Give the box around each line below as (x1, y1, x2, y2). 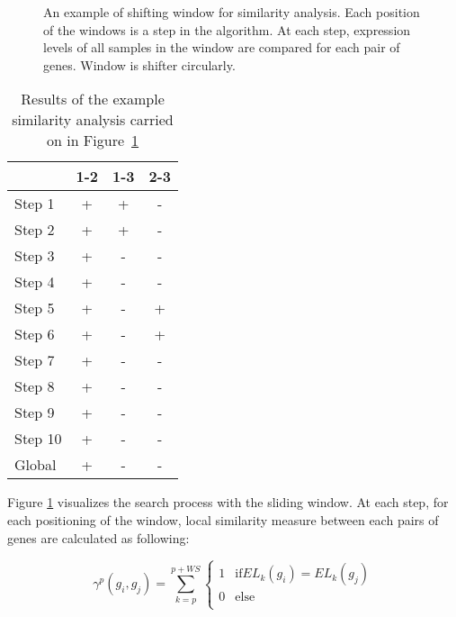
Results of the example (21, 88, 165, 110)
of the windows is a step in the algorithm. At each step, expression (43, 20, 411, 39)
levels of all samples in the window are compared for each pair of (43, 38, 400, 57)
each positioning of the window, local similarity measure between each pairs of (7, 510, 439, 529)
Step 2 (14, 219, 55, 240)
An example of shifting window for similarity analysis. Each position (43, 3, 420, 21)
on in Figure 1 (46, 130, 139, 151)
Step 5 (14, 297, 55, 319)
